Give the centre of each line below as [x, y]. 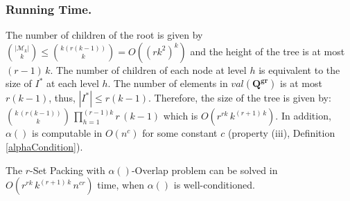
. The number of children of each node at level [148, 69]
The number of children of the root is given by [104, 35]
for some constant [180, 133]
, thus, [62, 98]
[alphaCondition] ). [44, 146]
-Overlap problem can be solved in [204, 170]
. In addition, [303, 116]
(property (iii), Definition [281, 133]
